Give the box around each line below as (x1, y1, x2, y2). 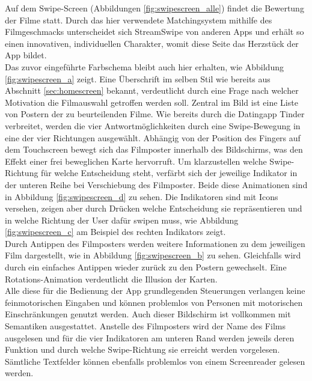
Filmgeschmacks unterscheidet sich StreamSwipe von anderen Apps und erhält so (5, 25, 304, 38)
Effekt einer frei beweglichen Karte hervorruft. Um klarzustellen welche (5, 154, 267, 167)
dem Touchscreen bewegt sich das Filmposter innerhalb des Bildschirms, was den (5, 143, 303, 156)
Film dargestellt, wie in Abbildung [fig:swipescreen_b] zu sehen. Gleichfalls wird (5, 249, 301, 261)
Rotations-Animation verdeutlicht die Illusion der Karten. (5, 272, 218, 285)
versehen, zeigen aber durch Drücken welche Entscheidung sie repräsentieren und (5, 202, 302, 215)
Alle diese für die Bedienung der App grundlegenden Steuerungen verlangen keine (5, 284, 305, 297)
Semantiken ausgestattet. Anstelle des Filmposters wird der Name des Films (5, 320, 286, 332)
